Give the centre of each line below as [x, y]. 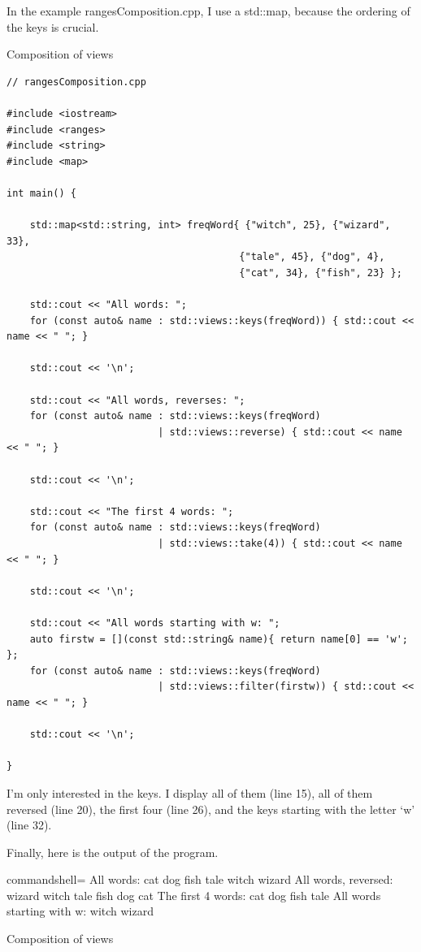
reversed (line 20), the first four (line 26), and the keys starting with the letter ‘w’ [211, 809]
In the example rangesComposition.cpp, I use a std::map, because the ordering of [208, 11]
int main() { [41, 193]
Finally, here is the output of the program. [113, 852]
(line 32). [29, 825]
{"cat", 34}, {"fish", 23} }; [321, 273]
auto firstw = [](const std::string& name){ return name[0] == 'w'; [219, 639]
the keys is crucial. [53, 26]
